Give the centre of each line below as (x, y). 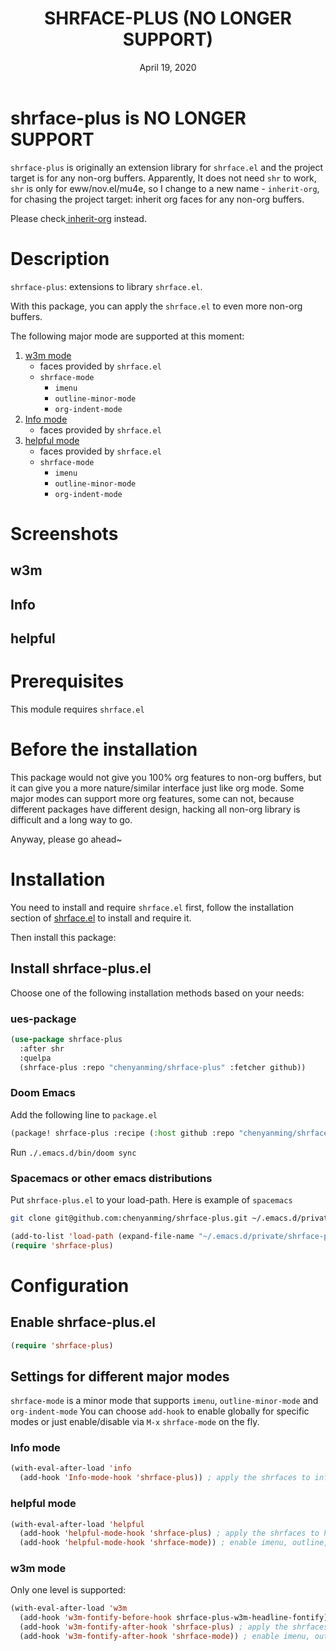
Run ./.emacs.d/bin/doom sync (73, 1152)
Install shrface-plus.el (81, 968)
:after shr (42, 1048)
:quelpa (35, 1058)
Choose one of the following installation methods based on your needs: (157, 993)
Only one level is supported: (68, 1590)
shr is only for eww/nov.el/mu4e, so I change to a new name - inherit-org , (165, 188)
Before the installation (104, 749)
